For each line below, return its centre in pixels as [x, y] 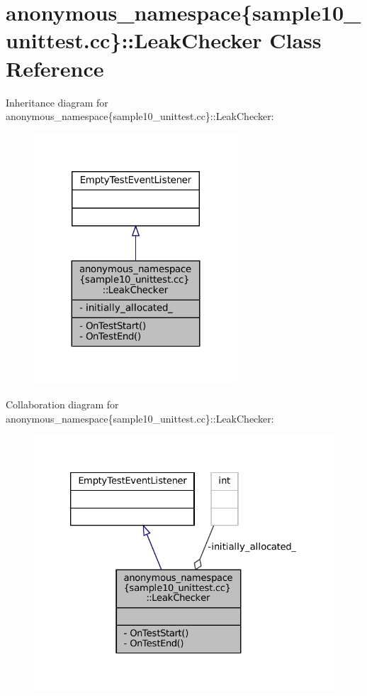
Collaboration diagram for [62, 404]
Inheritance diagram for [57, 102]
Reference [55, 68]
